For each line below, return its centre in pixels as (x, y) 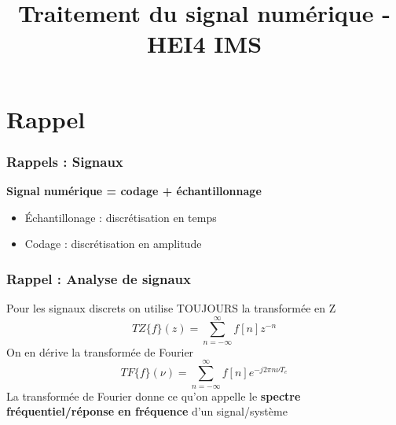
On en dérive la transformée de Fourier (100, 351)
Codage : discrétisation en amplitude (113, 244)
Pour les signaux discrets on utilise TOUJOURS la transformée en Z (171, 307)
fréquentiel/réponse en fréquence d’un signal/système (147, 411)
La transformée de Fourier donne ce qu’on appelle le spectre (154, 395)
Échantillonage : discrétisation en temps (121, 217)
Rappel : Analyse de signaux (99, 278)
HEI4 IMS (204, 44)
